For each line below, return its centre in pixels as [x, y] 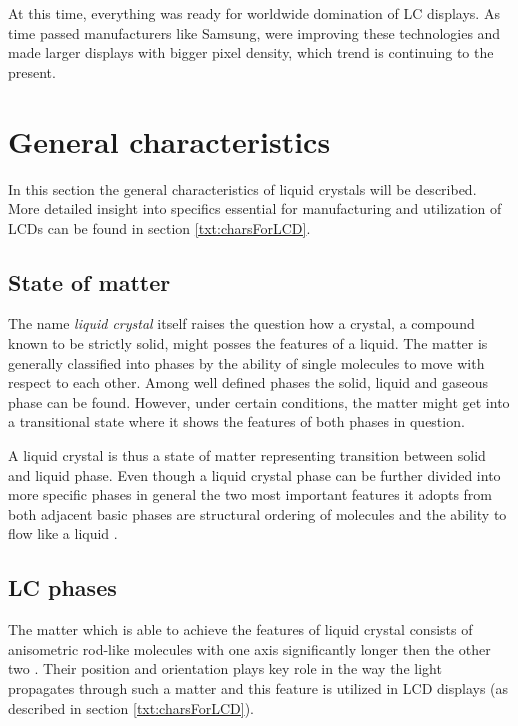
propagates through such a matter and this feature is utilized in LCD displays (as [258, 688]
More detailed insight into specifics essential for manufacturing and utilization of [255, 208]
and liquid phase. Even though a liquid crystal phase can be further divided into [254, 474]
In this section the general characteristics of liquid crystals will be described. [242, 188]
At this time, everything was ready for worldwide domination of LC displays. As [254, 13]
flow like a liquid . [63, 533]
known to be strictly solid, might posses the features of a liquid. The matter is [248, 343]
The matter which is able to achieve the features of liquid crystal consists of [240, 629]
